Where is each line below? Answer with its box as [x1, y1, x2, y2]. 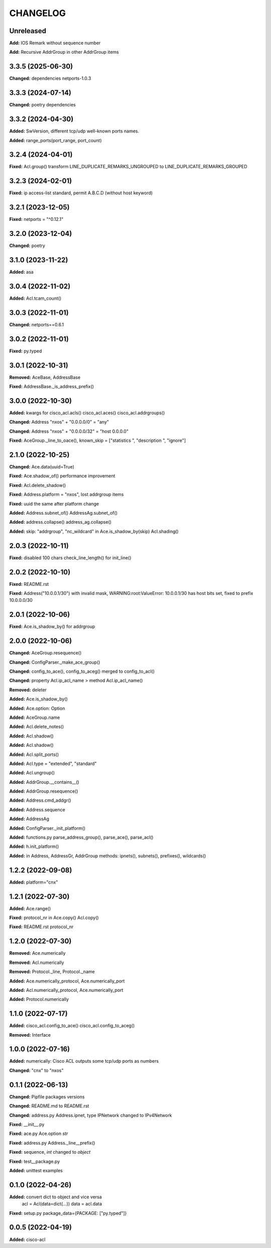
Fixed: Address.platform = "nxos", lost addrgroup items [9, 491, 124, 497]
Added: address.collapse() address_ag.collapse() [9, 519, 112, 525]
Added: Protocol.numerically [9, 996, 69, 1003]
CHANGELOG [9, 8, 66, 19]
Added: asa [9, 269, 34, 275]
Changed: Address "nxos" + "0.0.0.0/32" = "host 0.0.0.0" [9, 428, 129, 434]
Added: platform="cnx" [9, 879, 58, 885]
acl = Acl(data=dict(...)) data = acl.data [22, 1201, 102, 1207]
